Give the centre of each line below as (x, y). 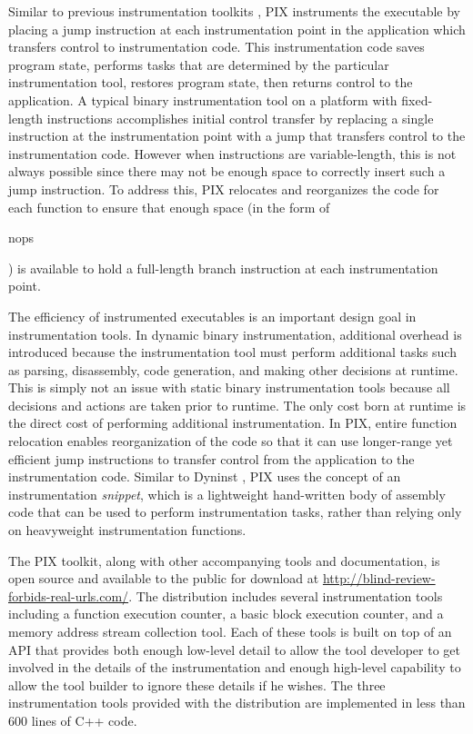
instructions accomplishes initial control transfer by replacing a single (240, 118)
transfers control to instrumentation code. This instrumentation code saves (216, 47)
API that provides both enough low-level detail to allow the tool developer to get (234, 649)
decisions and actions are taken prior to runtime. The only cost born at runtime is (237, 405)
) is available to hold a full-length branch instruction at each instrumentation (223, 268)
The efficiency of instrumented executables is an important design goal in (212, 316)
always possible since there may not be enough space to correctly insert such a (227, 171)
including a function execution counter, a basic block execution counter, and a (226, 614)
